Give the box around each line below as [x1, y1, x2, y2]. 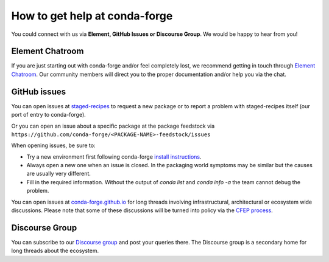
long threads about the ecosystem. [11, 247, 99, 255]
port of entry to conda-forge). [11, 111, 87, 119]
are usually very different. [26, 170, 91, 178]
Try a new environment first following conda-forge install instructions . [26, 153, 202, 160]
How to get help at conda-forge [11, 9, 173, 22]
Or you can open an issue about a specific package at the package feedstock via [11, 122, 215, 129]
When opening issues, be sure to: [11, 142, 96, 149]
